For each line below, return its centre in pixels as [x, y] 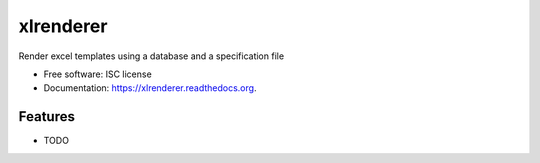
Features [46, 116]
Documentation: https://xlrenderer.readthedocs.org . [150, 88]
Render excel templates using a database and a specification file [151, 56]
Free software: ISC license [97, 74]
